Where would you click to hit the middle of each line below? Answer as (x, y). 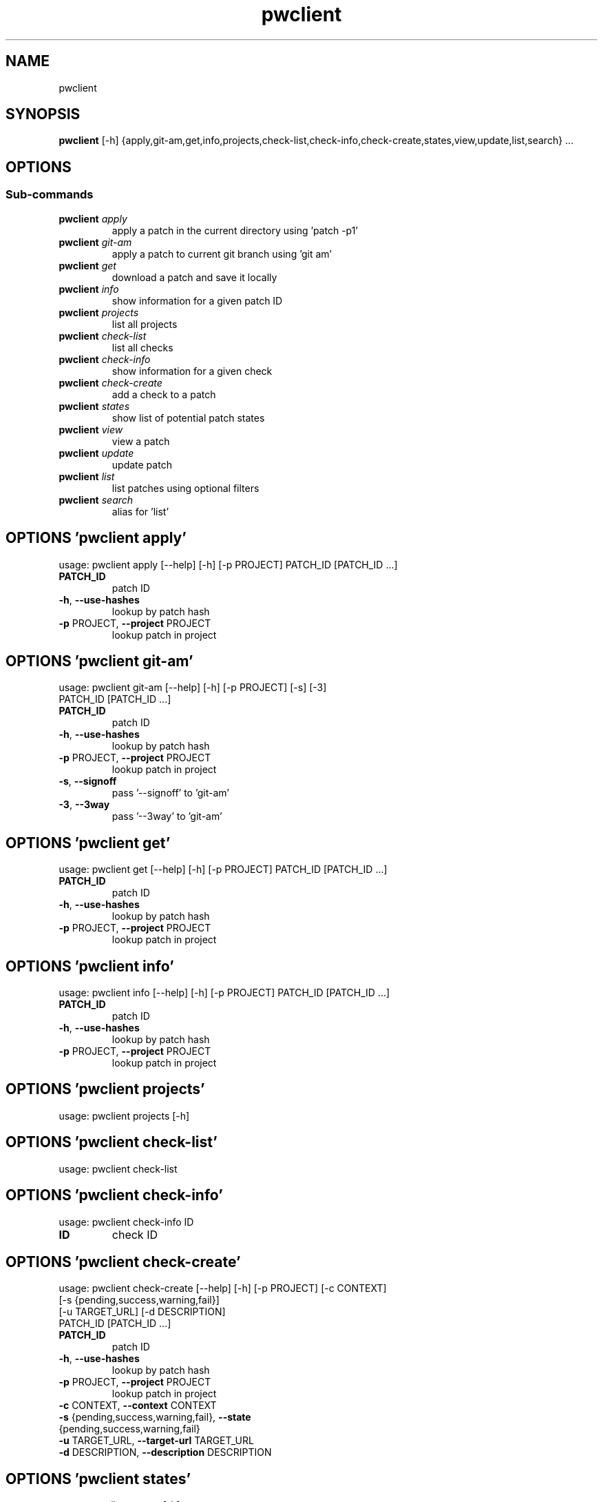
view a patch (141, 441)
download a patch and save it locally (194, 277)
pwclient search (96, 500)
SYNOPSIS (43, 114)
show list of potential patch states (188, 418)
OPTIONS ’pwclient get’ (88, 843)
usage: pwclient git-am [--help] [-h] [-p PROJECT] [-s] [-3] (193, 688)
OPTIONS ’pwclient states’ (98, 1479)
